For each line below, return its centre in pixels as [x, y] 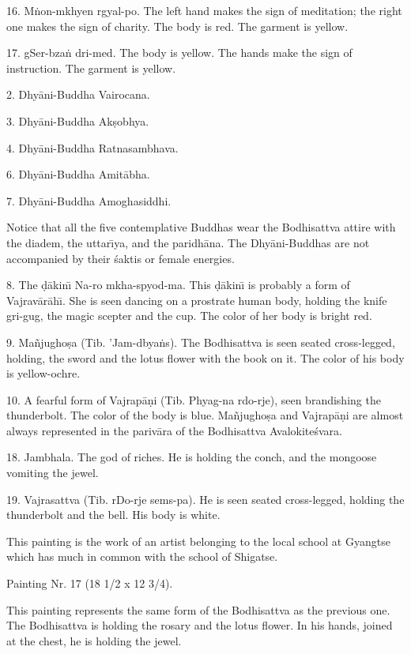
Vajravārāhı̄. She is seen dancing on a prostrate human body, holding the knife [197, 300]
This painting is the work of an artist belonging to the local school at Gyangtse [198, 541]
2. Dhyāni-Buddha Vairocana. [78, 94]
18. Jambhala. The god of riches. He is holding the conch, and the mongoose [192, 457]
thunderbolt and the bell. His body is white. [113, 515]
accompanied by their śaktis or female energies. [121, 258]
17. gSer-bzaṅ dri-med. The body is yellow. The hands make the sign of [179, 53]
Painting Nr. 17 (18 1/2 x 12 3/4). [90, 583]
